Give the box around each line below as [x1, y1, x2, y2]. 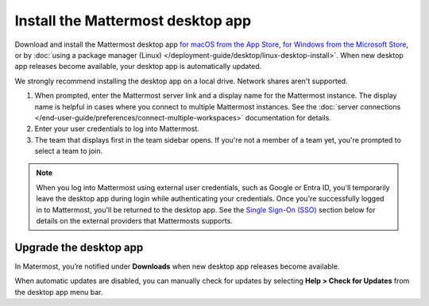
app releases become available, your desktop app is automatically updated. [14, 62, 262, 71]
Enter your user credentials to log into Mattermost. [34, 124, 200, 134]
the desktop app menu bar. [14, 287, 103, 296]
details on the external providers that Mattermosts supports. [36, 216, 234, 226]
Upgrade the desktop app [14, 240, 144, 254]
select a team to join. [34, 147, 103, 156]
